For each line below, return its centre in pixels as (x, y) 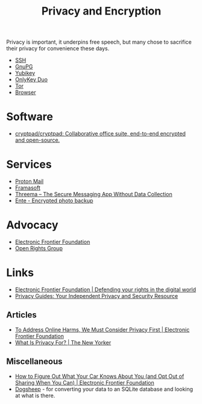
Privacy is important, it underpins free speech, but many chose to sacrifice (99, 42)
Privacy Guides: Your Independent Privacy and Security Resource (96, 296)
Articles (22, 315)
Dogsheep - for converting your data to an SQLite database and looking (104, 389)
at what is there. (35, 396)
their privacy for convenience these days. (58, 48)
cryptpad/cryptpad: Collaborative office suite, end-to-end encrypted (100, 134)
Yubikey (25, 73)
